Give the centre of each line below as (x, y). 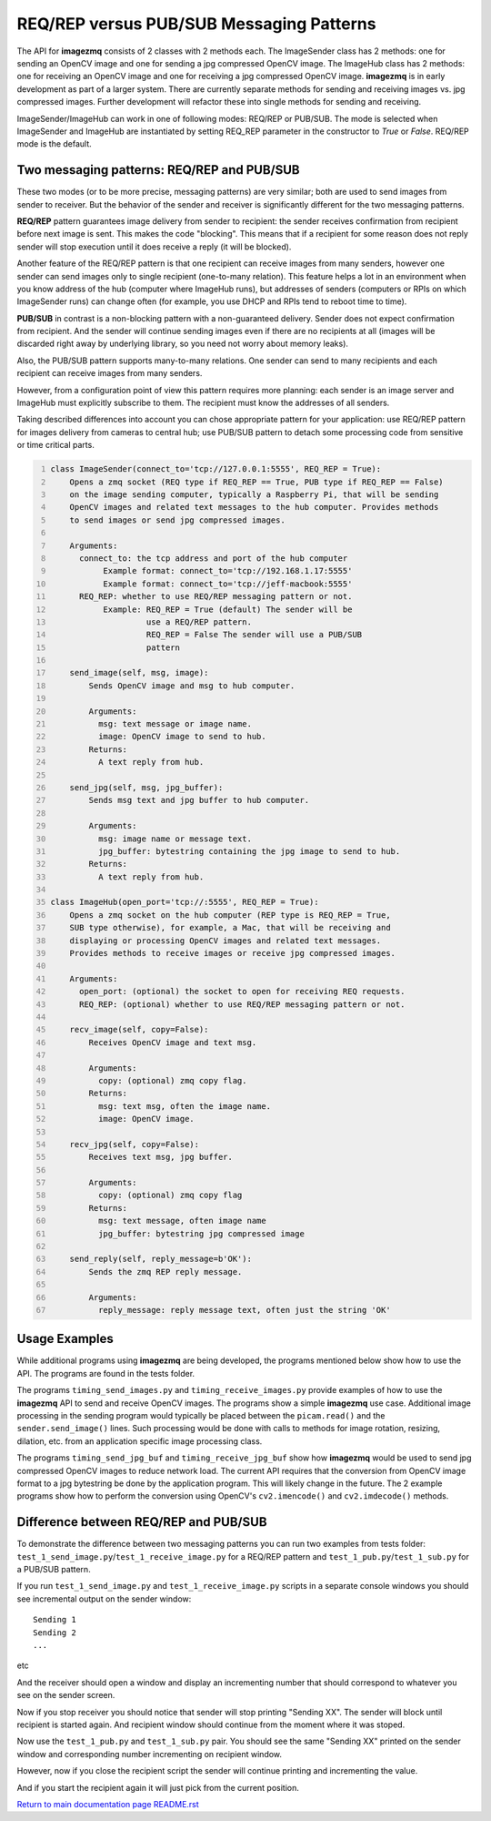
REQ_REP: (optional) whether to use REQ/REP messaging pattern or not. (242, 1004)
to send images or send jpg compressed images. (177, 520)
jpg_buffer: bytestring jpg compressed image (201, 1233)
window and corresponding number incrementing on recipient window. (149, 1754)
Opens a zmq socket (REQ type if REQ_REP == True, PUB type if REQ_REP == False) (257, 482)
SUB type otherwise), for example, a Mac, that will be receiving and (230, 928)
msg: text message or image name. (175, 724)
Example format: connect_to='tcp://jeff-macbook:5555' (228, 584)
